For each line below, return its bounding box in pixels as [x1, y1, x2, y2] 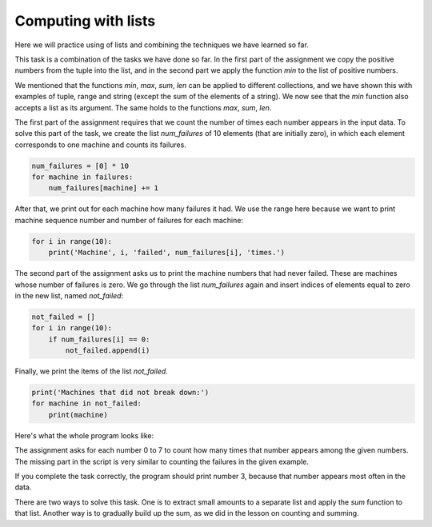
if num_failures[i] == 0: [48, 334, 150, 344]
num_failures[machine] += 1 [48, 184, 159, 193]
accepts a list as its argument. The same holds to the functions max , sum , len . [14, 102, 272, 112]
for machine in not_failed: [31, 399, 142, 408]
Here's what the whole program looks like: [14, 430, 154, 440]
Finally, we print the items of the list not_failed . [14, 366, 168, 376]
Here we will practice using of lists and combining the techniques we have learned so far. [14, 40, 310, 50]
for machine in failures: [31, 173, 134, 182]
